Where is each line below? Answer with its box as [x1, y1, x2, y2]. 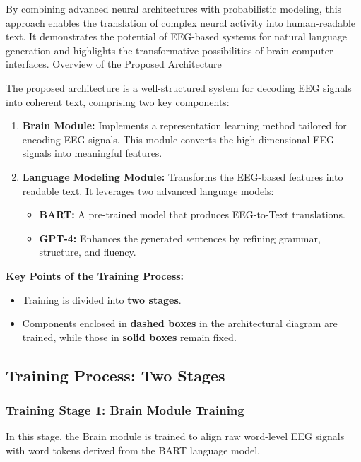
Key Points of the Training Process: [6, 268, 184, 283]
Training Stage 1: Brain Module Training [6, 401, 244, 418]
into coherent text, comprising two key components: [6, 94, 230, 109]
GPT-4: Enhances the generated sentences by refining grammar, [39, 230, 321, 245]
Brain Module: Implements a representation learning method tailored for [22, 118, 347, 133]
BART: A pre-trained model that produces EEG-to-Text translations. [39, 207, 345, 222]
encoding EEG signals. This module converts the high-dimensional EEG [22, 131, 335, 146]
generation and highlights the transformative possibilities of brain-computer [6, 42, 333, 57]
